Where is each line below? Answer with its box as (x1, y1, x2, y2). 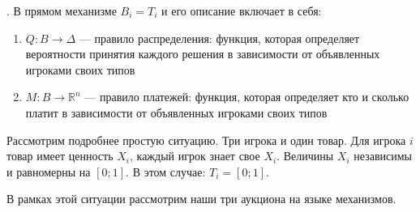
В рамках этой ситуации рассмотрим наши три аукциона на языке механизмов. (6, 190, 396, 207)
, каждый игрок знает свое (129, 147, 260, 164)
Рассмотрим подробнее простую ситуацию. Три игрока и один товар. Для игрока (6, 131, 406, 148)
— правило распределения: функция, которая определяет (79, 29, 360, 46)
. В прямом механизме (6, 2, 117, 19)
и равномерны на (6, 163, 91, 180)
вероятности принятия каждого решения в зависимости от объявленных (25, 45, 380, 62)
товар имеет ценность (6, 147, 114, 164)
